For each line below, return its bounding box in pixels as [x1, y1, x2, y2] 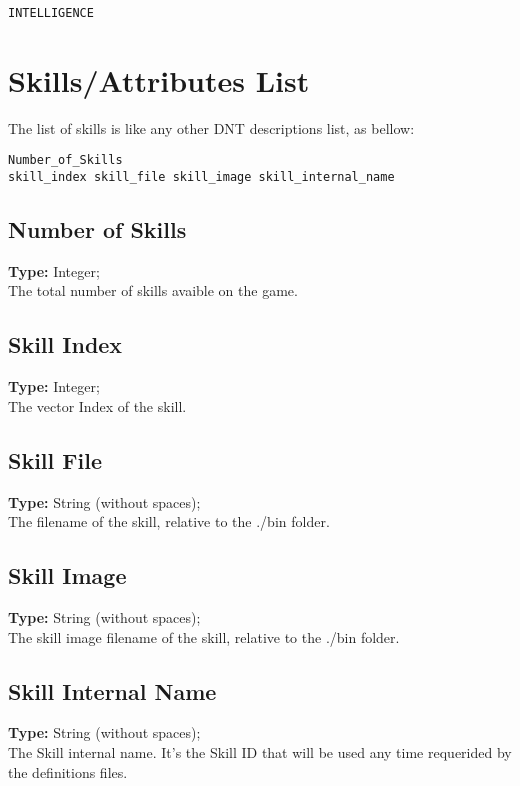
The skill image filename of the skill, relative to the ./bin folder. [8, 626, 400, 647]
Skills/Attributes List [8, 59, 310, 100]
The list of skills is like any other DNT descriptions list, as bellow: [8, 117, 415, 138]
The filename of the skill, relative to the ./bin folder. [8, 511, 330, 532]
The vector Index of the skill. [8, 395, 187, 416]
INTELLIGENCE [8, 6, 94, 20]
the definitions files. [8, 761, 128, 782]
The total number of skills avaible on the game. [8, 280, 298, 301]
